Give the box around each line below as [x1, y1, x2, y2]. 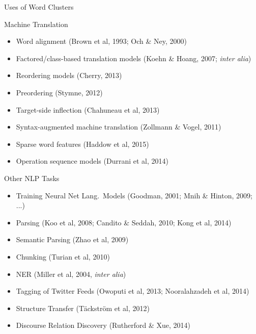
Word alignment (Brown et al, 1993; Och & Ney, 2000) [16, 36, 187, 46]
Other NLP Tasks [4, 172, 60, 183]
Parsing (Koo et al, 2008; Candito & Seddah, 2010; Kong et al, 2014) [16, 217, 232, 227]
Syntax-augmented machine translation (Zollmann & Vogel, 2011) [16, 121, 221, 132]
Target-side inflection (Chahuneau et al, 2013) [16, 104, 160, 115]
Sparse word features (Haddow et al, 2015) [16, 138, 149, 149]
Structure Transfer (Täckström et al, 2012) [16, 302, 150, 313]
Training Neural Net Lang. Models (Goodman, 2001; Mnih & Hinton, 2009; [16, 190, 252, 200]
